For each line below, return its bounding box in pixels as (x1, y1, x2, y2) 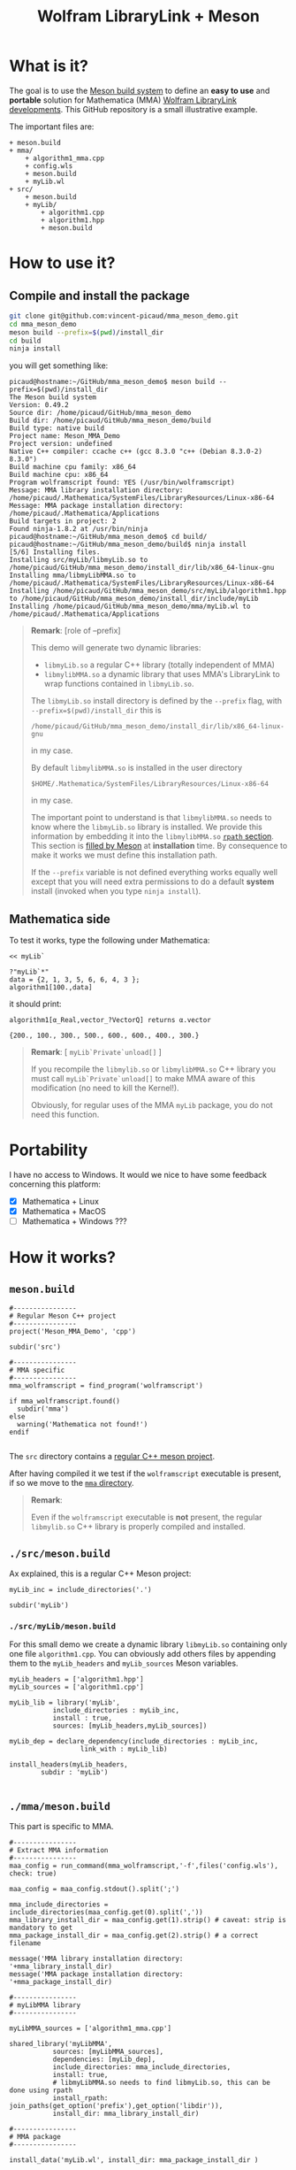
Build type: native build (9, 424, 104, 433)
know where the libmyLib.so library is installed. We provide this (30, 821, 262, 833)
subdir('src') (9, 1343, 62, 1351)
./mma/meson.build (9, 1799, 110, 1812)
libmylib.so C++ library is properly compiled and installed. (30, 1521, 246, 1532)
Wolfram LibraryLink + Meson (36, 6, 261, 27)
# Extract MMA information (9, 1846, 109, 1855)
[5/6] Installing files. (9, 548, 101, 557)
